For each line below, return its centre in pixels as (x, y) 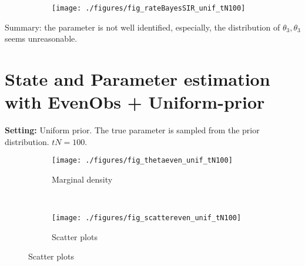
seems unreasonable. (41, 38)
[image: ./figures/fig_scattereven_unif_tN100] (147, 218)
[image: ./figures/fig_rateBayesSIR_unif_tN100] (149, 8)
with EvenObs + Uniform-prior (135, 102)
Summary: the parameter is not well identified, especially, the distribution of (143, 27)
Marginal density (82, 179)
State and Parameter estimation (138, 79)
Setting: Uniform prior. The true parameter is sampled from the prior (132, 130)
